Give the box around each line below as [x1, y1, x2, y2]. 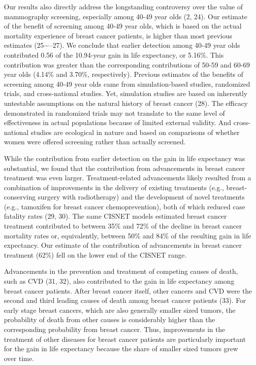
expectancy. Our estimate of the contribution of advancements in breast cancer [4, 240, 242, 250]
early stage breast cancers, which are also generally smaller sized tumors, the [4, 304, 236, 315]
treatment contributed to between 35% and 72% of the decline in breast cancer [4, 221, 242, 231]
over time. [4, 353, 34, 363]
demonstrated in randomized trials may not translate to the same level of [4, 107, 225, 118]
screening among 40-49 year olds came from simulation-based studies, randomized [4, 78, 250, 89]
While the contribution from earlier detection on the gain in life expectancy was [4, 153, 245, 163]
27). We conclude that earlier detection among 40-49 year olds [52, 40, 240, 50]
